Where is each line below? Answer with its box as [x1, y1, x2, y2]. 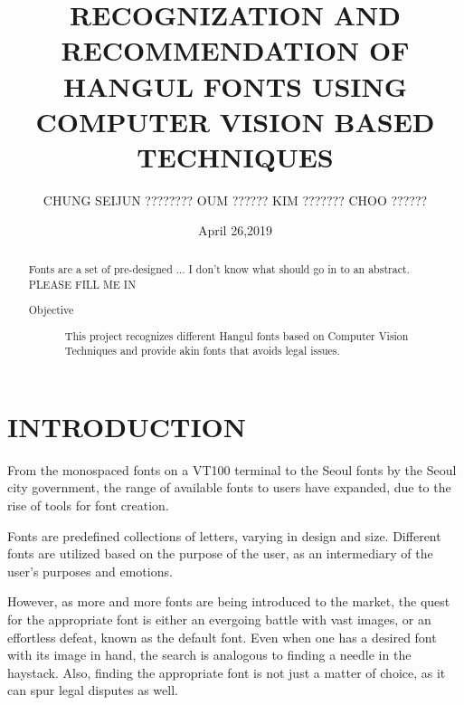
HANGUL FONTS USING [62, 67, 408, 104]
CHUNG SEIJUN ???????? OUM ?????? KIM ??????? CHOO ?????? [43, 190, 428, 209]
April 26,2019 [197, 221, 273, 240]
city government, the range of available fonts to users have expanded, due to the [7, 478, 451, 497]
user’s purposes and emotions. [7, 561, 173, 580]
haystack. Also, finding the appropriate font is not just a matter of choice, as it [7, 662, 446, 681]
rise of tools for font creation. [7, 496, 169, 515]
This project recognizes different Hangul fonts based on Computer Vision [64, 328, 409, 343]
